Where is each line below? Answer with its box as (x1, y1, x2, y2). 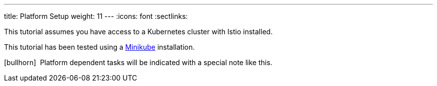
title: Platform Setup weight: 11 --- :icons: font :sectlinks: (4, 12, 188, 20)
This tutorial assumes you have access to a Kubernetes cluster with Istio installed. (4, 27, 273, 36)
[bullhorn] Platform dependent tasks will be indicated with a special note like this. (4, 58, 272, 67)
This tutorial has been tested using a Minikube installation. (4, 43, 195, 51)
